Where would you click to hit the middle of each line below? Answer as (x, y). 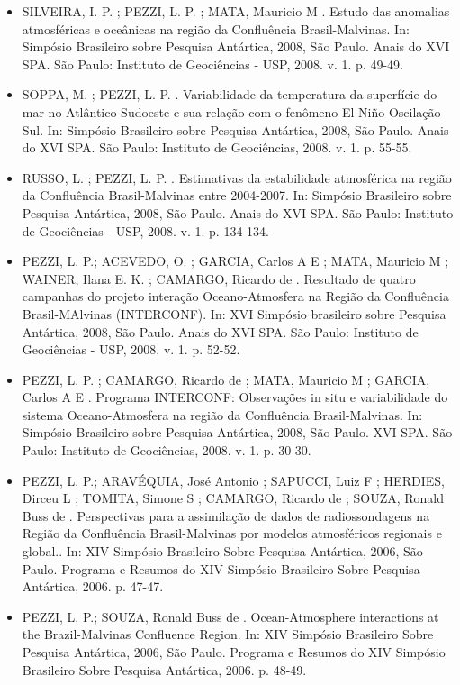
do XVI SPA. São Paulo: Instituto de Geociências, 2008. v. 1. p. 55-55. (217, 147)
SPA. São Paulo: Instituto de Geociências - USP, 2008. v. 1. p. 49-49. (212, 64)
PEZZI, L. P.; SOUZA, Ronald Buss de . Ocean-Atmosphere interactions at (230, 616)
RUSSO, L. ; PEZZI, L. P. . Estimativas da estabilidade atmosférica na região (237, 177)
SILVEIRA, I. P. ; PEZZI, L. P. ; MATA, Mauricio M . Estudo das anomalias (236, 11)
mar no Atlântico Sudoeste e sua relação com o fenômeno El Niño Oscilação (231, 111)
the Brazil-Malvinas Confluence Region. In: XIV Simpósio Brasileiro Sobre (228, 634)
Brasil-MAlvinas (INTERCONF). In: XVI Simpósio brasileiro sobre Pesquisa (234, 313)
